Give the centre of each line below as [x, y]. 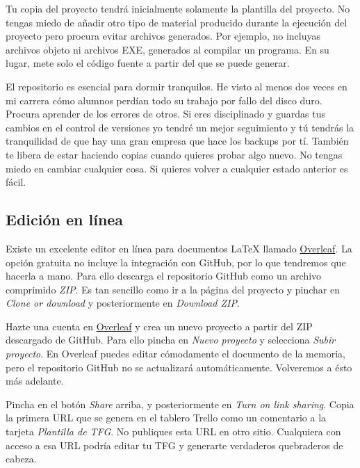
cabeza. [21, 459]
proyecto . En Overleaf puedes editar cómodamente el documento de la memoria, [175, 354]
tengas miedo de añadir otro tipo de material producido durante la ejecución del [177, 22]
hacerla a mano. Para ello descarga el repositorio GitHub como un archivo [164, 276]
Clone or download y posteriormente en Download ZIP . [123, 303]
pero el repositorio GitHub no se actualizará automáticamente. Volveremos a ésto [179, 367]
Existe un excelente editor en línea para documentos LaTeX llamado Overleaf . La [179, 248]
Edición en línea [65, 219]
